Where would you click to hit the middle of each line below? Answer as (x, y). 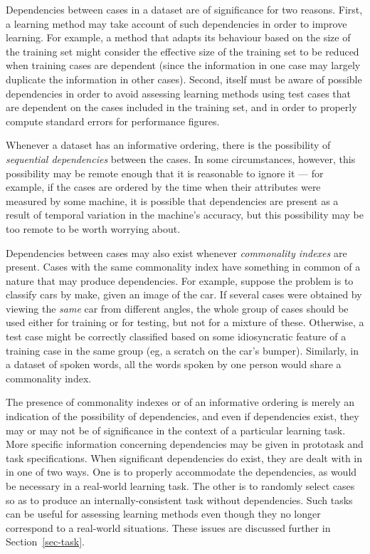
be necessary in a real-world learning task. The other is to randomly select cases (180, 486)
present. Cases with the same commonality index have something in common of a (183, 267)
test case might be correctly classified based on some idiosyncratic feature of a (176, 336)
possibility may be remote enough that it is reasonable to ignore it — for (165, 173)
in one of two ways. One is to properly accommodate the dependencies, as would (181, 472)
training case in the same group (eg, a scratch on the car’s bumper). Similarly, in (182, 350)
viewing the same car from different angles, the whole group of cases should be (177, 308)
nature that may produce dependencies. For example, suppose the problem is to (180, 280)
